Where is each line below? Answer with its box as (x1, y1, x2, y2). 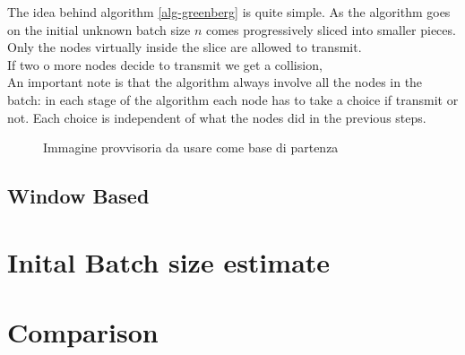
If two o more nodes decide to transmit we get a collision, (7, 55, 323, 74)
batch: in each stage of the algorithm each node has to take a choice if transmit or (7, 90, 459, 108)
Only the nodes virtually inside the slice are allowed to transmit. (7, 38, 362, 56)
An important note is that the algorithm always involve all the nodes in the (7, 73, 423, 91)
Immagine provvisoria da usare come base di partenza (43, 138, 339, 157)
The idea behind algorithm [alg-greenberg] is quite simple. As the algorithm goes (7, 3, 451, 21)
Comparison (7, 314, 159, 351)
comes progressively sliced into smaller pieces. (205, 20, 456, 39)
